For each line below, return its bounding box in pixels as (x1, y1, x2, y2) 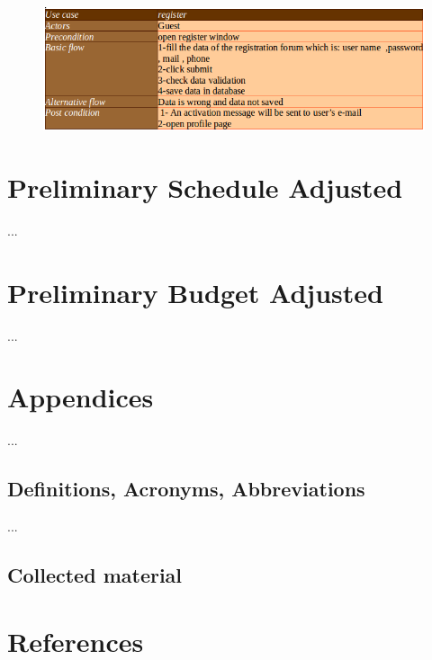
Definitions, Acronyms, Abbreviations (7, 475, 365, 503)
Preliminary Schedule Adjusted (7, 168, 403, 205)
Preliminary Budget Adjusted (7, 273, 383, 310)
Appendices (7, 379, 154, 415)
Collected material (7, 561, 183, 589)
